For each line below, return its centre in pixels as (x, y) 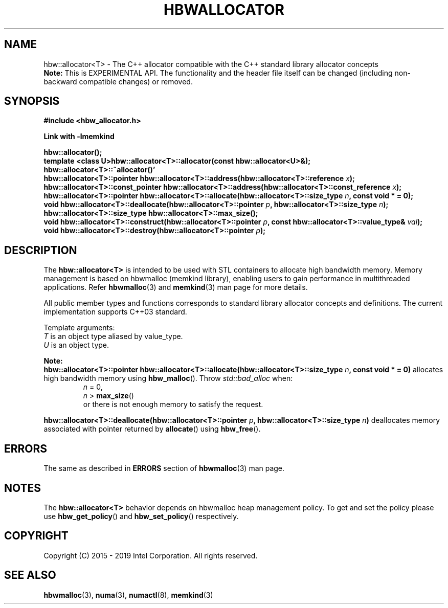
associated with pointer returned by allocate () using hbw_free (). (152, 429)
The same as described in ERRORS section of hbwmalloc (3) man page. (164, 468)
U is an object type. (76, 345)
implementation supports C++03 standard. (115, 312)
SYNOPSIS (32, 101)
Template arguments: (79, 328)
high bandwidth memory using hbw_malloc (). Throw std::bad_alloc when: (168, 378)
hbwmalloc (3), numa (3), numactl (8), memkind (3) (128, 595)
